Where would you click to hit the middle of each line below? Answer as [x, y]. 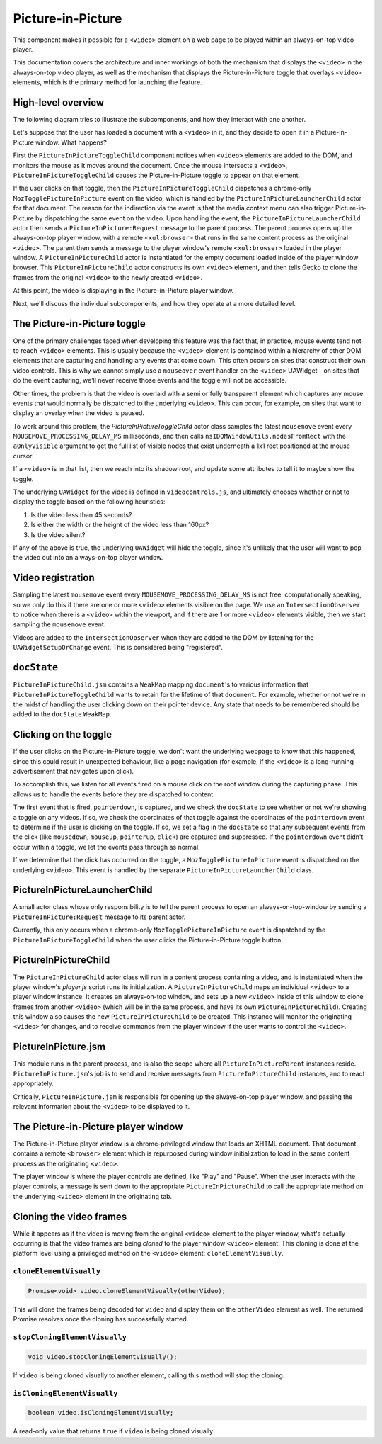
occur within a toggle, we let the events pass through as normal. [107, 847]
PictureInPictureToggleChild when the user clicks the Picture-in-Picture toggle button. [148, 940]
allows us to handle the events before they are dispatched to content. [114, 794]
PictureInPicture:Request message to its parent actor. [99, 917]
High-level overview [59, 102]
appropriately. [34, 1083]
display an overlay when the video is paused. [79, 413]
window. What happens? [71, 142]
